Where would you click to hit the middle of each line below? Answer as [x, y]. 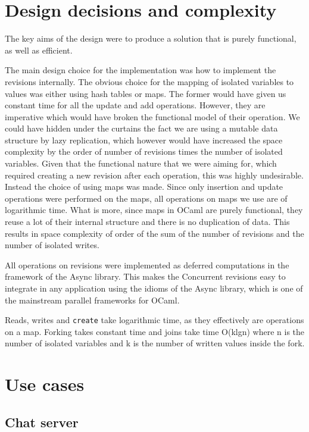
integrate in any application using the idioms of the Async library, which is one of [154, 288]
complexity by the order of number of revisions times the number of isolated [144, 151]
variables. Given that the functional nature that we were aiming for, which [141, 163]
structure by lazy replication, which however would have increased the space [144, 140]
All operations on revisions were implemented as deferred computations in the [147, 264]
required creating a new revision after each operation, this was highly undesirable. [154, 175]
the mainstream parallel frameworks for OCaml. [92, 300]
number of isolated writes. [52, 245]
